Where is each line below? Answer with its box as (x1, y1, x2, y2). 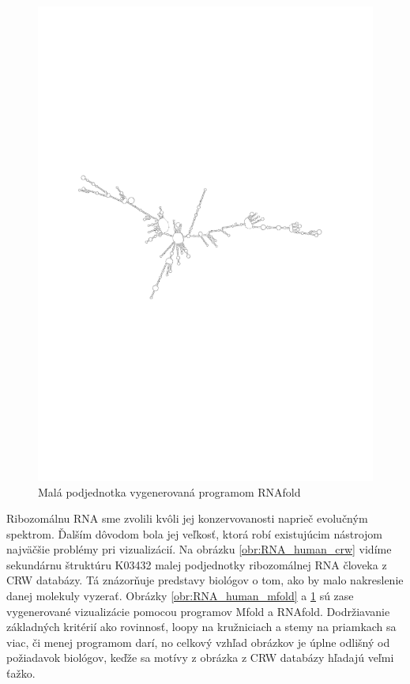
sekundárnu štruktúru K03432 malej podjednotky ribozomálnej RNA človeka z (6, 556, 387, 573)
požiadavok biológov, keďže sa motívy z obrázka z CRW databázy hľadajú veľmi (6, 649, 394, 666)
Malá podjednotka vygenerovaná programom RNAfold (38, 483, 301, 500)
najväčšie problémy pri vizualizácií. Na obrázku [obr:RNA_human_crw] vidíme (6, 541, 392, 557)
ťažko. (6, 665, 36, 682)
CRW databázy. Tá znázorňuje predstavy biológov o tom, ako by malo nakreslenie (6, 572, 404, 588)
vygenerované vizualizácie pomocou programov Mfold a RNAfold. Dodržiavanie (6, 603, 390, 619)
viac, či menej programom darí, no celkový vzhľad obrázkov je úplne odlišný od (6, 633, 390, 650)
